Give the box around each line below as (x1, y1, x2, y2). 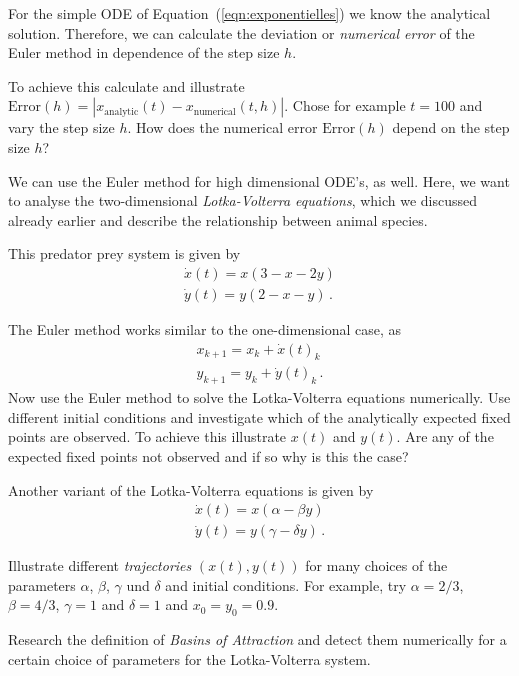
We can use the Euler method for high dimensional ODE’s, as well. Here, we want (8, 170, 510, 191)
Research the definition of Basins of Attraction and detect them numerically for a (8, 629, 507, 650)
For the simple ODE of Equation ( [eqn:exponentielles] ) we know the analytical (8, 3, 491, 23)
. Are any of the (396, 426, 494, 447)
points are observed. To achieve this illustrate (8, 426, 287, 447)
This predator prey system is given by (8, 243, 241, 264)
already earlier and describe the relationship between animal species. (8, 209, 428, 230)
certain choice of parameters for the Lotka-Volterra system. (8, 648, 371, 669)
